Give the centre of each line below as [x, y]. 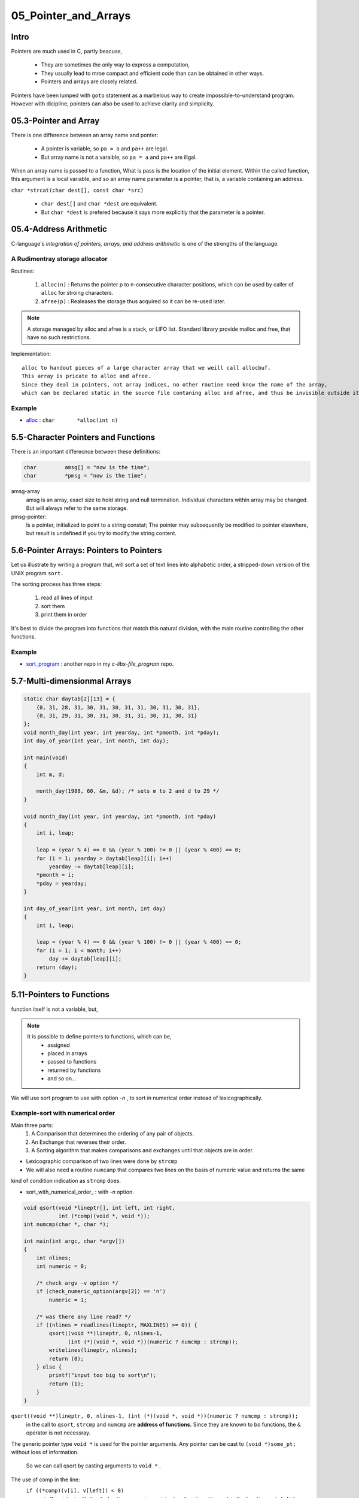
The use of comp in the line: [45, 1479]
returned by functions [74, 1070]
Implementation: [31, 354]
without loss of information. [45, 1452]
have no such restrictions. [59, 337]
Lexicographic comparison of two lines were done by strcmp [102, 1161]
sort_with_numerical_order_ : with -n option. [80, 1192]
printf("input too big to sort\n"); [103, 1375]
